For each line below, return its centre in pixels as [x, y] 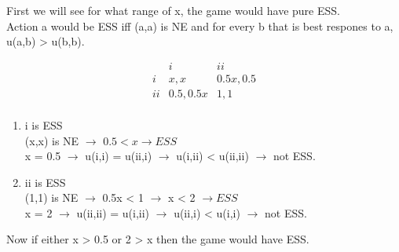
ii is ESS [45, 182]
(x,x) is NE [52, 140]
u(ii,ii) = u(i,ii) [113, 212]
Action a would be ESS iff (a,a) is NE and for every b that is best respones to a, [200, 26]
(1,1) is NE [51, 197]
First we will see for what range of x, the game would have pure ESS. [173, 10]
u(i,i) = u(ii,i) [119, 156]
